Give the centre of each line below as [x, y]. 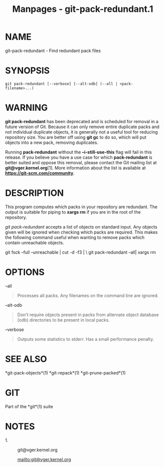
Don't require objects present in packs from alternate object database [88, 315]
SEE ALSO [26, 359]
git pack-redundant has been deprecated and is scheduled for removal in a [82, 121]
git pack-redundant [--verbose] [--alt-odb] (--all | [62, 84]
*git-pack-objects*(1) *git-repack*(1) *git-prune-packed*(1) [66, 373]
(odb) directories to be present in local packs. [63, 320]
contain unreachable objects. [35, 242]
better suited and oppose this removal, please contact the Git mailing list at [81, 162]
